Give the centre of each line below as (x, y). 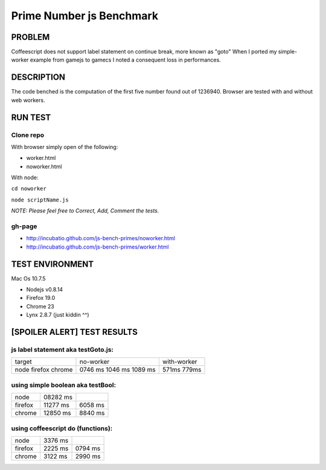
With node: (25, 177)
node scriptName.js (40, 200)
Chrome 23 (40, 306)
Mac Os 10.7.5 (28, 278)
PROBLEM (30, 37)
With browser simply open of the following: (65, 147)
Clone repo (28, 135)
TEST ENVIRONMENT (53, 264)
